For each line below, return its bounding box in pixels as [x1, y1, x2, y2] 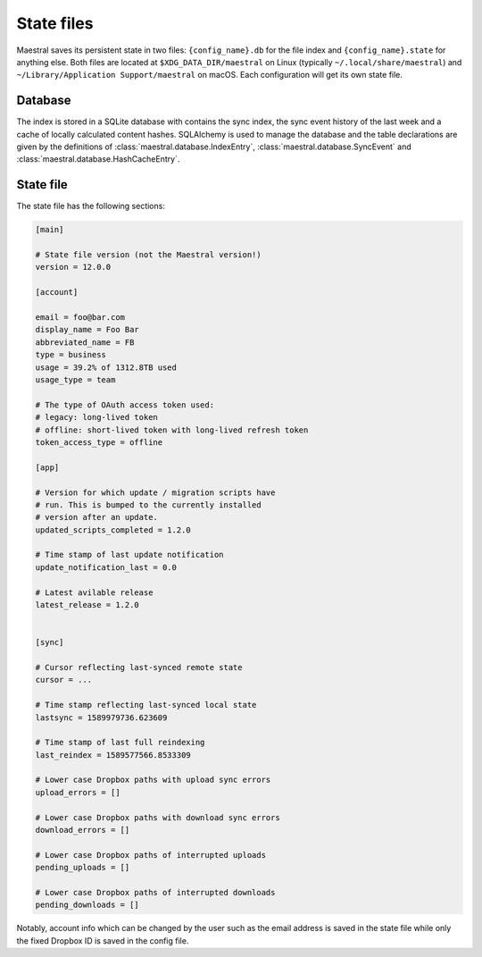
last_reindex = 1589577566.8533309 [35, 750, 191, 760]
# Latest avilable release [35, 587, 154, 598]
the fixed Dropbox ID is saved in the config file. [16, 935, 189, 946]
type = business [35, 349, 107, 360]
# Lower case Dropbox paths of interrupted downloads [35, 887, 276, 897]
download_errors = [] [35, 825, 130, 835]
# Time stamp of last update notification [35, 550, 224, 560]
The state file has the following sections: [16, 201, 165, 212]
